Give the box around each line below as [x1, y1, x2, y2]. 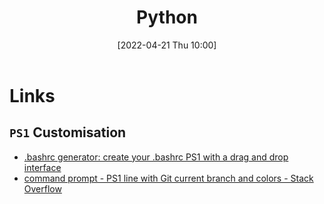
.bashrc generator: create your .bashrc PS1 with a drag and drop [23, 151, 289, 163]
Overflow [23, 182, 62, 195]
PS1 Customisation [9, 124, 127, 141]
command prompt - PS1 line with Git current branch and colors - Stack [23, 172, 314, 184]
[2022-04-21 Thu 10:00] [117, 39, 217, 51]
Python [136, 6, 198, 29]
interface [23, 161, 62, 173]
